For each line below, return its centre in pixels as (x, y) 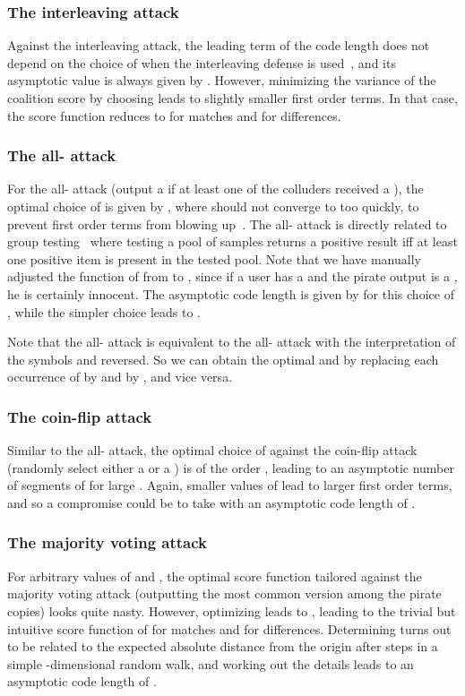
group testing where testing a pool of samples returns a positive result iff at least (232, 241)
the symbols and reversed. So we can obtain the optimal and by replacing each (223, 359)
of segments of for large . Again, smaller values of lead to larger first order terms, (230, 485)
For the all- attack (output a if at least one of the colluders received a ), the (215, 189)
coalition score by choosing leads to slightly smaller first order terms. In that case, (232, 98)
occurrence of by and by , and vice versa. (120, 377)
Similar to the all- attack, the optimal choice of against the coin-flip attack (212, 450)
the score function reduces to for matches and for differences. (174, 115)
